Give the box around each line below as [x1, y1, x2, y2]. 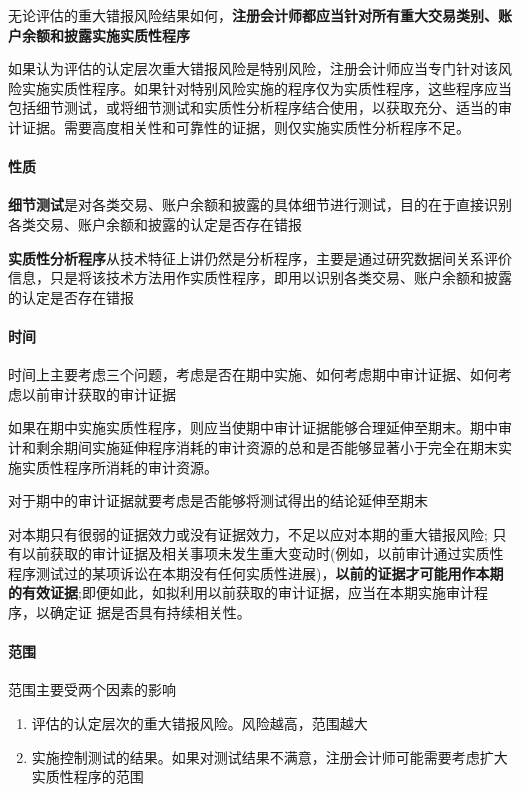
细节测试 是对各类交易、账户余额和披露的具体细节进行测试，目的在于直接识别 [8, 194, 512, 215]
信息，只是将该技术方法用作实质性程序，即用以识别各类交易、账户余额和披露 [8, 267, 512, 288]
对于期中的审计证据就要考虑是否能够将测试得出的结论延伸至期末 [8, 490, 428, 511]
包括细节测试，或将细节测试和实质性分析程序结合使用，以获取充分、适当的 [8, 97, 498, 118]
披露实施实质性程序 [63, 24, 190, 45]
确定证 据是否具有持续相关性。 [49, 602, 251, 623]
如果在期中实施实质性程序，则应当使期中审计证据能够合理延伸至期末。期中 [8, 417, 498, 438]
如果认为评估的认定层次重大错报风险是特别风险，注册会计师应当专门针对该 [8, 58, 498, 79]
